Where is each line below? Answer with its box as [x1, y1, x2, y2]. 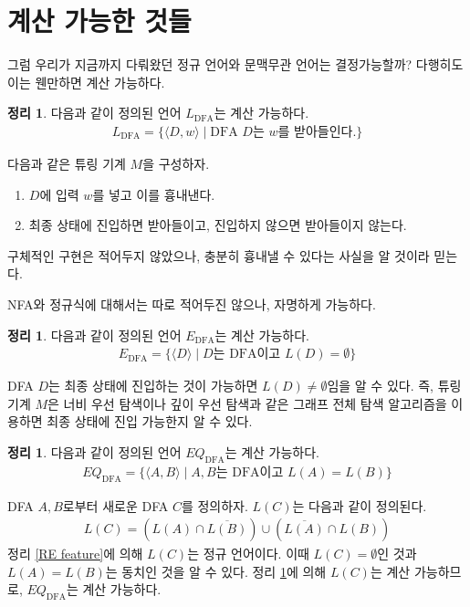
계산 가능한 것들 [7, 2, 192, 39]
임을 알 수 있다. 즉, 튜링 [327, 376, 462, 395]
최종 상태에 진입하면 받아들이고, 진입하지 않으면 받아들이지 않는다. [28, 215, 407, 235]
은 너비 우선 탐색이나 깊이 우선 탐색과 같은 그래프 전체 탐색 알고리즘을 [47, 393, 447, 413]
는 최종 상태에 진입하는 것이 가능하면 [48, 376, 258, 395]
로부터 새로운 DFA [62, 496, 169, 515]
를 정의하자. [181, 496, 248, 515]
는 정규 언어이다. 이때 [187, 544, 309, 563]
